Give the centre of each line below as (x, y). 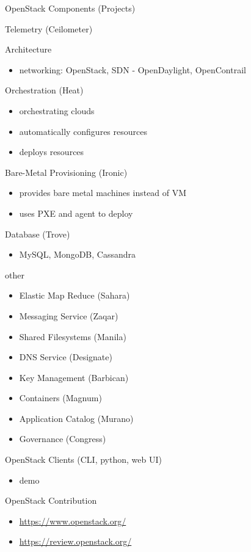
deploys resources (52, 152)
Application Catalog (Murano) (76, 418)
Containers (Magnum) (60, 398)
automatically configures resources (83, 131)
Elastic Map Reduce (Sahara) (75, 295)
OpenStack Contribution (51, 500)
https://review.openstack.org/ (75, 541)
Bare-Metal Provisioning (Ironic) (66, 172)
